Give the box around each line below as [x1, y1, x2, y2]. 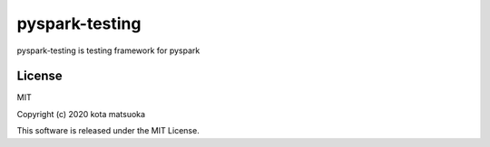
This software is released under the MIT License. [16, 125, 200, 136]
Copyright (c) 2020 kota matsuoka [16, 108, 145, 119]
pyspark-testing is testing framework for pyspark [16, 45, 201, 56]
